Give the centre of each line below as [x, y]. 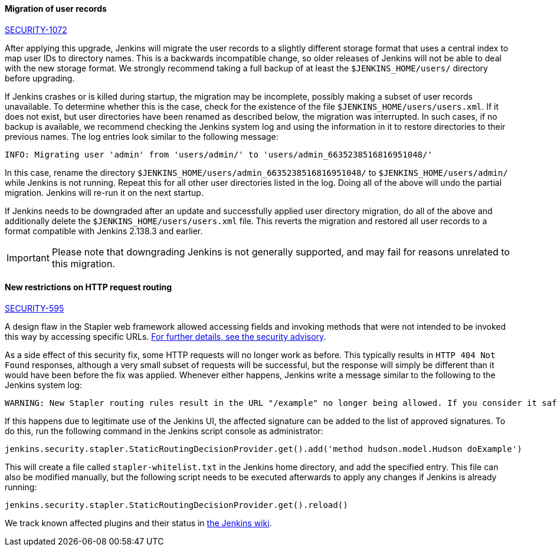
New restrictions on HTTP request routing [89, 287]
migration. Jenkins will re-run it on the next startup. [104, 192]
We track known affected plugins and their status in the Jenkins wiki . [138, 523]
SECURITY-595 [35, 308]
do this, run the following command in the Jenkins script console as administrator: [164, 431]
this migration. [83, 263]
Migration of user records [56, 9]
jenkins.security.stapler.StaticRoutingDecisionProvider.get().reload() [176, 505]
